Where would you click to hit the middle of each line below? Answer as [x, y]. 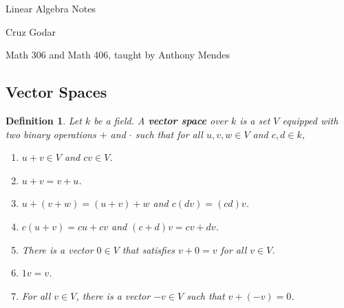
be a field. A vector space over [161, 120]
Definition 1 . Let [44, 120]
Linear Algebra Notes [51, 8]
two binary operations [51, 134]
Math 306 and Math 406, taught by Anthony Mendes [118, 55]
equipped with [310, 120]
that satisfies [149, 249]
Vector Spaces [56, 92]
